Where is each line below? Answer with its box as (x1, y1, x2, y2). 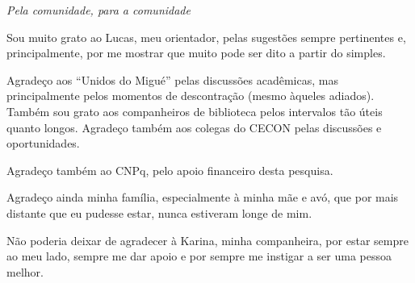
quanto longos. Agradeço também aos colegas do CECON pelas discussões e (6, 119, 382, 135)
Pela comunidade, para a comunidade (6, 2, 191, 18)
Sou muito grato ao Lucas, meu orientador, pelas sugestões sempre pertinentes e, (6, 28, 406, 45)
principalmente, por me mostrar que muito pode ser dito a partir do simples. (6, 44, 386, 61)
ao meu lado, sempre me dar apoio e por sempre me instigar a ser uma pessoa (6, 248, 392, 264)
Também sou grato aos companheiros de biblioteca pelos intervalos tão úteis (6, 102, 383, 119)
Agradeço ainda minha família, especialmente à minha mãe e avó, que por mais (6, 189, 399, 206)
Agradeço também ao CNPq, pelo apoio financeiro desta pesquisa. (6, 161, 333, 178)
